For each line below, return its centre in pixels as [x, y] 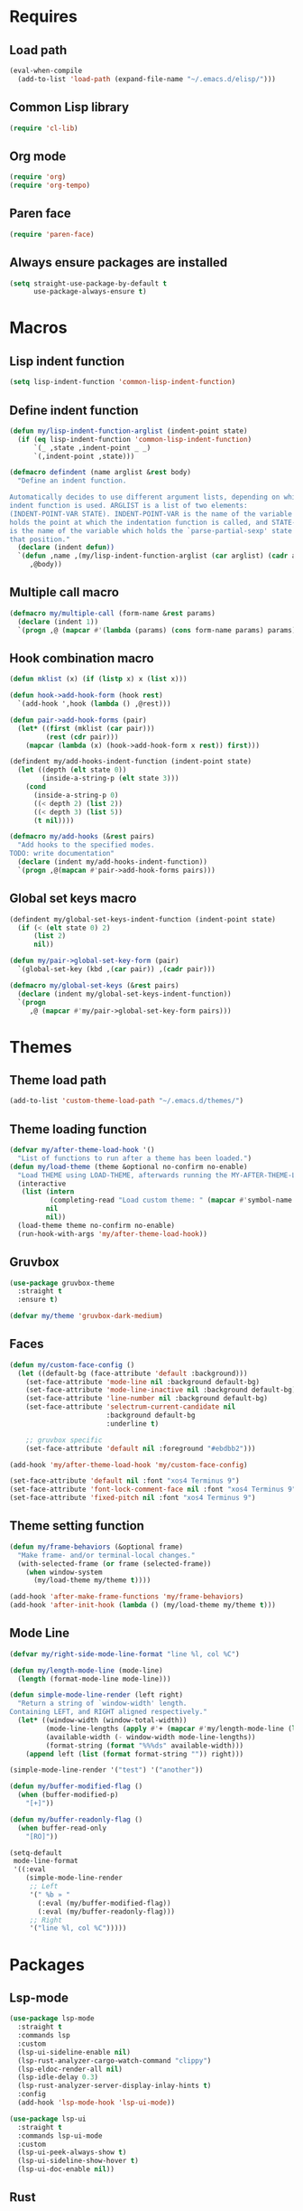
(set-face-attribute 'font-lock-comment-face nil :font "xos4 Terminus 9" [153, 1490]
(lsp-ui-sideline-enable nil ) [74, 2052]
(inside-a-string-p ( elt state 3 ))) [110, 779]
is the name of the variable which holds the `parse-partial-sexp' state [151, 530]
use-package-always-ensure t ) [90, 292]
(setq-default [36, 1853]
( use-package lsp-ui [48, 2119]
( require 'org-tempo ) [50, 186]
